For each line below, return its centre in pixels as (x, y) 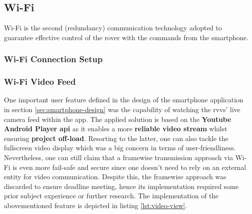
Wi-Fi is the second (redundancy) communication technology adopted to (113, 28)
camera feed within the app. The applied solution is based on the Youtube (118, 119)
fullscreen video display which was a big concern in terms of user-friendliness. (120, 148)
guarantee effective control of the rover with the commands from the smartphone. (126, 37)
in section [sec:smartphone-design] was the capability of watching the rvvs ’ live (122, 109)
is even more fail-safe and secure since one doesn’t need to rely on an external (129, 167)
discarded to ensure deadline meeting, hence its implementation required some (121, 186)
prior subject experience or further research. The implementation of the (111, 196)
